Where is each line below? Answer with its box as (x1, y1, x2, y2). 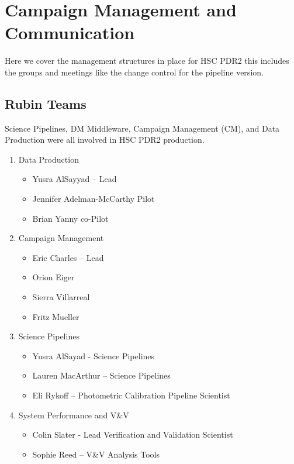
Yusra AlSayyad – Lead (32, 173, 117, 185)
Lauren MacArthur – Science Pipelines (32, 369, 171, 381)
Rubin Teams (5, 94, 87, 112)
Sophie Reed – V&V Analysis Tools (32, 448, 160, 460)
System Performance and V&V (18, 408, 129, 421)
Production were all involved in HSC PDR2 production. (5, 133, 205, 146)
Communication (5, 20, 135, 44)
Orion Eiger (32, 271, 75, 283)
